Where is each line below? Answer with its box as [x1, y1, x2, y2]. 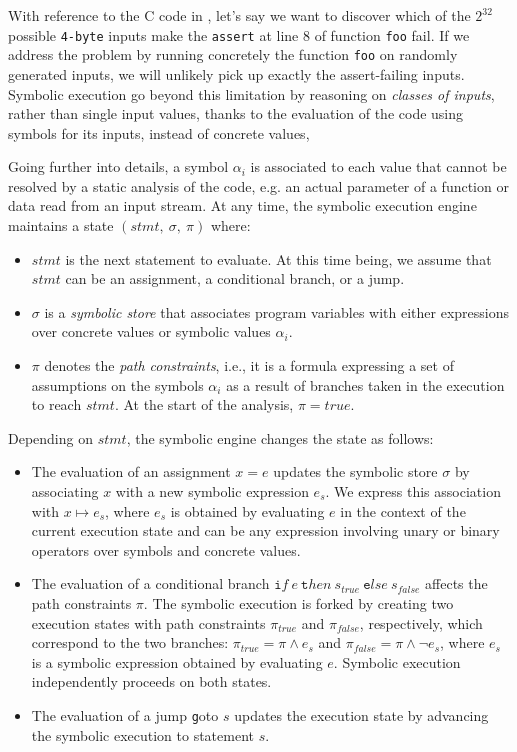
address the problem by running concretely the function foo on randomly [8, 44, 458, 65]
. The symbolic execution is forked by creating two [143, 592, 454, 613]
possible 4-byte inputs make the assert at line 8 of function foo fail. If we [8, 24, 470, 45]
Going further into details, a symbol [8, 156, 229, 177]
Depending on [8, 427, 93, 448]
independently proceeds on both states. [31, 671, 272, 692]
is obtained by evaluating [170, 500, 325, 521]
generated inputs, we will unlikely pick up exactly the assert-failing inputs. [8, 63, 465, 84]
